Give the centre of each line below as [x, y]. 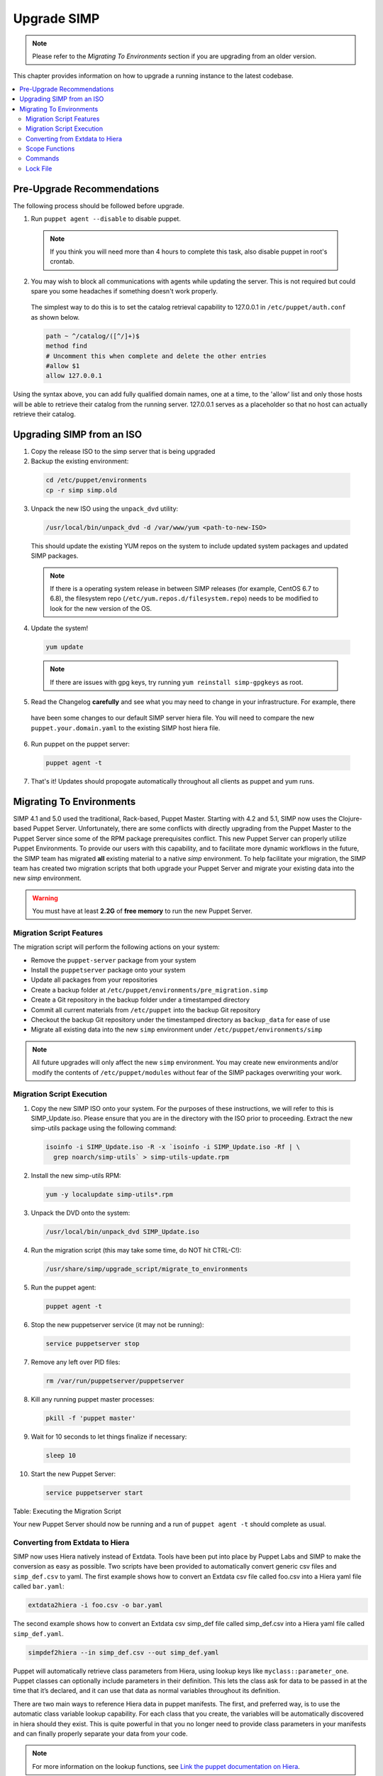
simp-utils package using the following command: [104, 1128]
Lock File [39, 168]
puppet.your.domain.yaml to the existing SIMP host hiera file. [126, 727]
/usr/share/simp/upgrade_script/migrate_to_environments [147, 1269]
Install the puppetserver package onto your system [108, 970]
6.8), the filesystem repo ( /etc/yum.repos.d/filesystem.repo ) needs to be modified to [184, 599]
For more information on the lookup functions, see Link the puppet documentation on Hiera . [166, 1766]
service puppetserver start [94, 1493]
